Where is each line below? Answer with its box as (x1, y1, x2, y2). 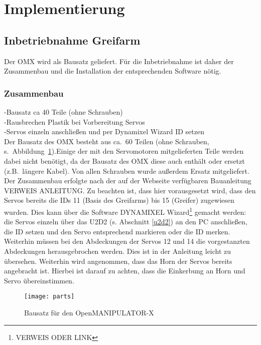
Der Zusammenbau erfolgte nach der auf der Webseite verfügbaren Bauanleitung (4, 175, 251, 186)
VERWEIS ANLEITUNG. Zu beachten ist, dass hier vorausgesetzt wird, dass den (4, 185, 256, 195)
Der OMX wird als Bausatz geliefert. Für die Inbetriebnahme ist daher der (4, 56, 234, 66)
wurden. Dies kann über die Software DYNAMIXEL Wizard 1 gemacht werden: (4, 205, 246, 217)
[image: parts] (24, 293, 75, 300)
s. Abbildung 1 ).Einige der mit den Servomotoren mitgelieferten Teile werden (4, 146, 244, 156)
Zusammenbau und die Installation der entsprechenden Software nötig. (4, 66, 221, 76)
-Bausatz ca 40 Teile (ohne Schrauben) (4, 106, 123, 117)
